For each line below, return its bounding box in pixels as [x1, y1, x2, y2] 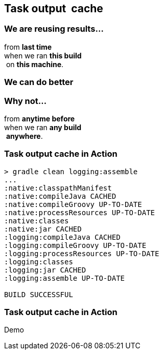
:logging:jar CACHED [4, 265, 86, 274]
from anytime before [4, 114, 75, 123]
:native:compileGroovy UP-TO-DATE [4, 200, 142, 209]
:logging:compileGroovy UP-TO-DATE [4, 241, 147, 249]
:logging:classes [4, 257, 73, 266]
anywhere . [6, 131, 43, 140]
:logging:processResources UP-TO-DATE [4, 249, 159, 258]
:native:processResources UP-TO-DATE [4, 208, 155, 217]
